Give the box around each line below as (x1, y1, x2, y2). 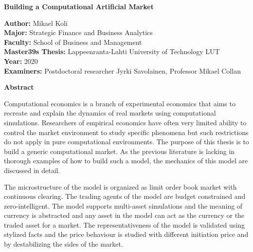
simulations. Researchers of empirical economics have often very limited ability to (4, 117, 247, 127)
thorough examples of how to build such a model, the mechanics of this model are (4, 155, 248, 166)
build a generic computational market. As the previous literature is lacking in (4, 146, 235, 156)
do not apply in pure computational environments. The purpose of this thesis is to (4, 136, 249, 147)
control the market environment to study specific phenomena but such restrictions (4, 127, 249, 137)
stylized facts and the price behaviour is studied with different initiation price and (4, 229, 249, 239)
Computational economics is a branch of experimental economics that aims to (4, 98, 235, 108)
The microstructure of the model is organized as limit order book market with (4, 181, 237, 192)
